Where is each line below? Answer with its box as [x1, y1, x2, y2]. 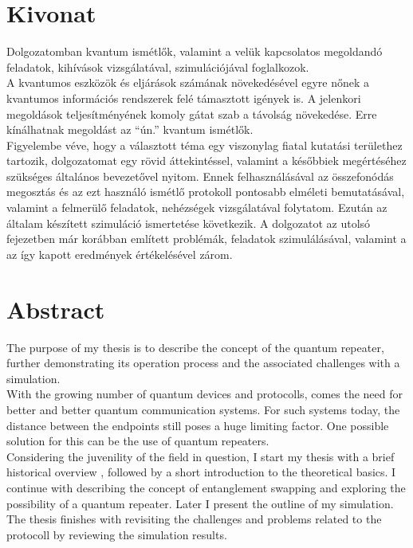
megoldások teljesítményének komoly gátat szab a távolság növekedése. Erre [6, 105, 377, 122]
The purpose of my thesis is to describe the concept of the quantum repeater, [6, 339, 384, 355]
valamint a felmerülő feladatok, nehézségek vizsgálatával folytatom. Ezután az [6, 199, 387, 216]
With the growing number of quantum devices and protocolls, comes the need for [6, 386, 403, 402]
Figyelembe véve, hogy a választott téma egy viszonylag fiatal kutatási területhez [6, 136, 403, 153]
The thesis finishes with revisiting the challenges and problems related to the [6, 511, 382, 527]
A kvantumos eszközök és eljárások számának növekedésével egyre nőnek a [6, 74, 370, 91]
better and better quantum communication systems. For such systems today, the [6, 401, 400, 417]
